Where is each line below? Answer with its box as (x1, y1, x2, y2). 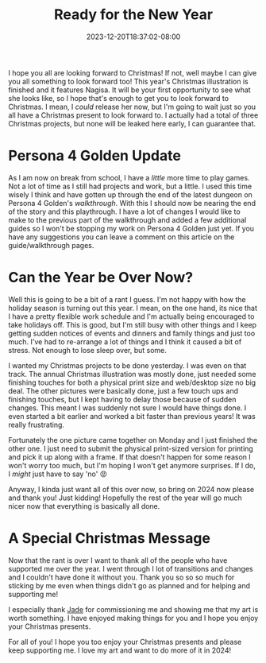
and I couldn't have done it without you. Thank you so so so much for (8, 572, 235, 582)
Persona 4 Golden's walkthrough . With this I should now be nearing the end (8, 198, 256, 207)
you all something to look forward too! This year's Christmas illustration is (8, 76, 249, 86)
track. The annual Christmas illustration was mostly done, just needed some (8, 369, 256, 378)
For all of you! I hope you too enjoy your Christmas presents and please (8, 637, 242, 646)
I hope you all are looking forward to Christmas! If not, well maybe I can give (8, 68, 257, 77)
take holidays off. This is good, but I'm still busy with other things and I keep (8, 320, 256, 329)
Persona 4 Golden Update (8, 147, 181, 165)
